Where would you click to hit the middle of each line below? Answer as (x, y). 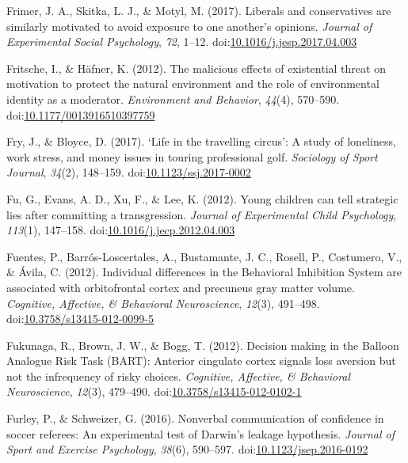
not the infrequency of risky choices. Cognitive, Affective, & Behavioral (179, 376)
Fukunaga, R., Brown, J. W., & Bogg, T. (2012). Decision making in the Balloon (203, 345)
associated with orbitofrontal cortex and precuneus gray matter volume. (181, 287)
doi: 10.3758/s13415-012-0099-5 (80, 319)
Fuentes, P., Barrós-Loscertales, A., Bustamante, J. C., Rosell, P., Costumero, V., (204, 256)
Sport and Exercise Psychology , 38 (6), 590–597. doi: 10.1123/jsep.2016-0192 (187, 449)
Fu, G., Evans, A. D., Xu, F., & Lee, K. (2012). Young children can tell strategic (202, 198)
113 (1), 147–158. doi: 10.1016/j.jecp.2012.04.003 (121, 230)
